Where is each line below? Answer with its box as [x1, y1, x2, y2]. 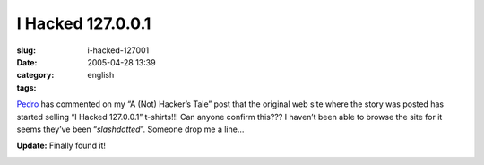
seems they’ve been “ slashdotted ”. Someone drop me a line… [16, 124, 245, 135]
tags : [16, 82, 37, 93]
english [87, 70, 115, 81]
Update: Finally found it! [16, 140, 107, 152]
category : [16, 70, 55, 81]
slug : [16, 45, 36, 56]
